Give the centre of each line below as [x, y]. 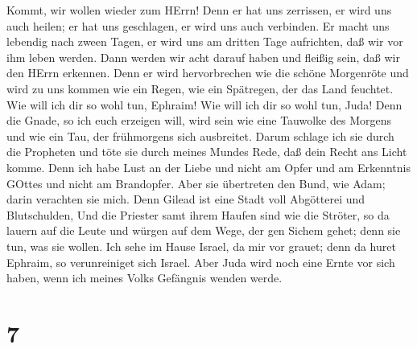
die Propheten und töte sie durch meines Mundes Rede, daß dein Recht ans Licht [207, 152]
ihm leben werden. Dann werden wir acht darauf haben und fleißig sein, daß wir [203, 57]
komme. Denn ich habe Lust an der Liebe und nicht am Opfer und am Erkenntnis [208, 167]
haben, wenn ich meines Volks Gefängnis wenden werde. [145, 278]
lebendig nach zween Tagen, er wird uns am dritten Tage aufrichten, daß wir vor [205, 41]
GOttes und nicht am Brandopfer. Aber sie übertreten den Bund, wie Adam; [196, 183]
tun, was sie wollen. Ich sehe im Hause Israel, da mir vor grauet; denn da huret [201, 246]
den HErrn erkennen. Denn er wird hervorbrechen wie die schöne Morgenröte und [208, 73]
